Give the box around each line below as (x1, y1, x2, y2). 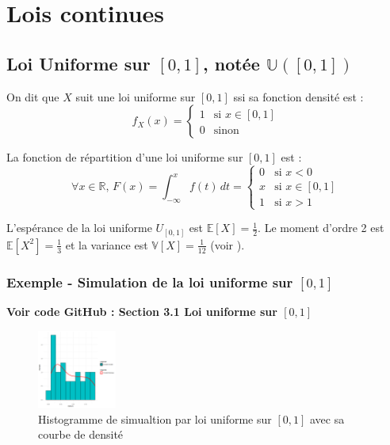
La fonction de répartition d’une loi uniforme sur (6, 149, 243, 165)
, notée (202, 51, 260, 75)
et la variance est (65, 236, 148, 253)
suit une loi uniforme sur (75, 88, 196, 105)
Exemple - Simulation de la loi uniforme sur (6, 272, 293, 291)
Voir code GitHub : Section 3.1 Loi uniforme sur (6, 303, 277, 320)
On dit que (6, 88, 59, 105)
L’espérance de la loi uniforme (6, 219, 152, 236)
